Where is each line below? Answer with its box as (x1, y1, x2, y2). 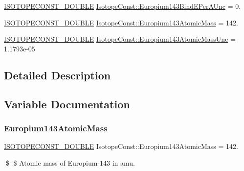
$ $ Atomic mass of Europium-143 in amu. (5, 157, 135, 168)
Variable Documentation (4, 96, 130, 111)
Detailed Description (4, 67, 111, 82)
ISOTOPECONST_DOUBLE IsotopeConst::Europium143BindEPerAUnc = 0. (4, 1, 241, 11)
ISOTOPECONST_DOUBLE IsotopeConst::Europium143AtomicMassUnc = (4, 34, 236, 44)
